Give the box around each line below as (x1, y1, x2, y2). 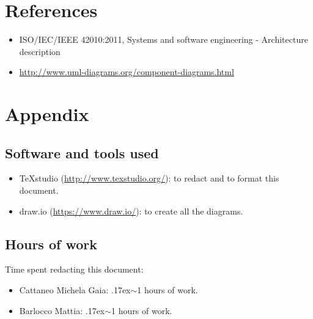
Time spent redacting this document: (5, 263, 144, 276)
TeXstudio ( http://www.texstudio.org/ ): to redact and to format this (19, 172, 279, 185)
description (19, 45, 61, 57)
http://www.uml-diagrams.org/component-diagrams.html (19, 65, 234, 78)
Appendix (5, 101, 89, 127)
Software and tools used (5, 143, 159, 162)
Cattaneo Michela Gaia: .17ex (19, 284, 131, 296)
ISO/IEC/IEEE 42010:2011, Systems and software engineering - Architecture (19, 33, 308, 46)
